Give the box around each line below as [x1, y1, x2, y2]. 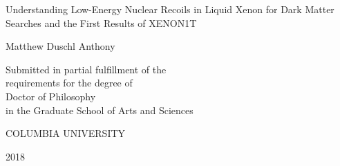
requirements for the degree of [6, 75, 133, 90]
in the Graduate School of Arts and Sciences [6, 102, 193, 117]
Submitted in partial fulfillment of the [6, 62, 167, 76]
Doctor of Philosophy [6, 89, 96, 103]
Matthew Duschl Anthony [6, 39, 115, 53]
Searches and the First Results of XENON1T [6, 15, 197, 30]
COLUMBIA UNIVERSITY [6, 126, 126, 140]
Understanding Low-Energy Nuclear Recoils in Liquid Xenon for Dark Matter [6, 2, 334, 16]
